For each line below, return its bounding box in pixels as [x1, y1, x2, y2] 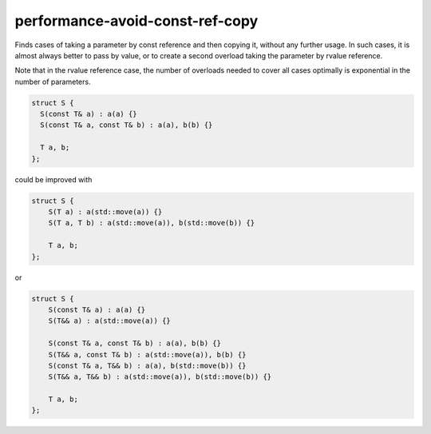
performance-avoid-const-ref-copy [14, 12, 259, 30]
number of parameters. [14, 77, 91, 86]
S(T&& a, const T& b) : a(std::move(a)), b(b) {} [48, 350, 247, 359]
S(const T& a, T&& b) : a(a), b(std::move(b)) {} [48, 360, 247, 370]
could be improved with [14, 174, 93, 184]
